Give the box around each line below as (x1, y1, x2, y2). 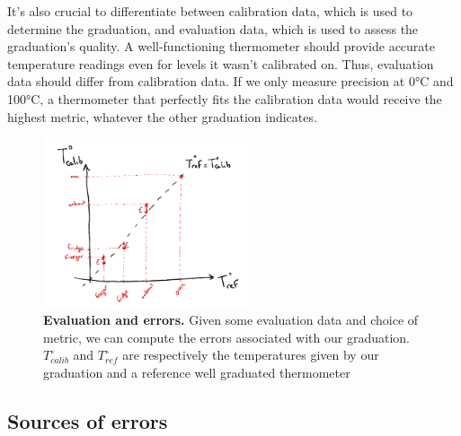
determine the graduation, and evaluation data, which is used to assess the (7, 19, 419, 38)
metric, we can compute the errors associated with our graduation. (43, 327, 411, 346)
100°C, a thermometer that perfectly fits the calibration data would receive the (7, 89, 442, 108)
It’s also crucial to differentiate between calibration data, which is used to (7, 2, 413, 20)
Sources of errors (7, 406, 168, 434)
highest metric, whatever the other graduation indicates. (7, 107, 317, 126)
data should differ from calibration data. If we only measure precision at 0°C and (7, 72, 454, 91)
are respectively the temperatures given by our (122, 345, 379, 364)
